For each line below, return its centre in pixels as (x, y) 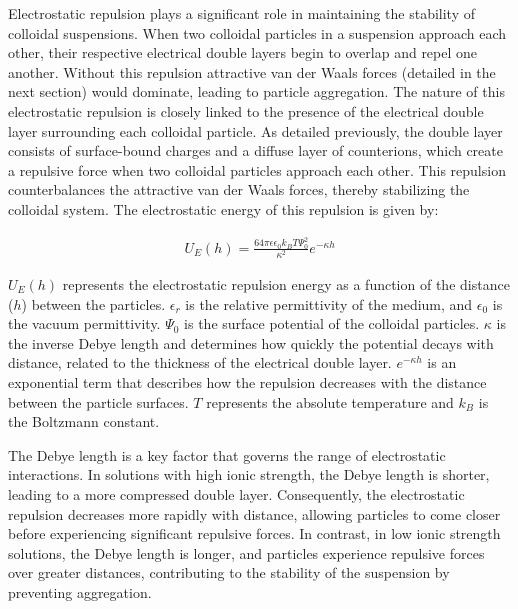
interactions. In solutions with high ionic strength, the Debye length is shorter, (249, 474)
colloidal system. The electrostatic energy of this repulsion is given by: (223, 208)
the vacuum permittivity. (84, 323)
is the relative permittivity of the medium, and (329, 303)
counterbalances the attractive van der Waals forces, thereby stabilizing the (239, 189)
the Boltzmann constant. (84, 421)
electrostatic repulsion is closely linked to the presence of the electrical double (246, 110)
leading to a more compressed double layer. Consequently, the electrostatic (236, 493)
